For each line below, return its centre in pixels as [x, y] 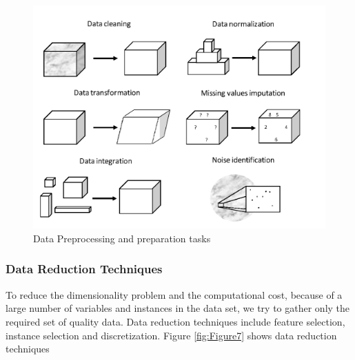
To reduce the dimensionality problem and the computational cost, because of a [174, 294]
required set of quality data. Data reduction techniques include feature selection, [175, 321]
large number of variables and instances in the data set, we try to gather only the [178, 308]
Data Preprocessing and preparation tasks [122, 238]
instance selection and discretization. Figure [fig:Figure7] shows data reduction [171, 335]
